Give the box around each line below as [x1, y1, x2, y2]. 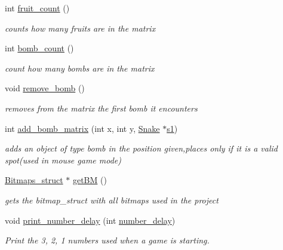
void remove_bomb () [5, 82, 85, 94]
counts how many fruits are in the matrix [5, 21, 156, 34]
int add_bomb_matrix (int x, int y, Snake [5, 122, 160, 134]
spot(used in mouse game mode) [5, 153, 122, 166]
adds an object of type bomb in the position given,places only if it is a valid [5, 142, 278, 155]
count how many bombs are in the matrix [5, 61, 155, 74]
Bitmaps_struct [5, 174, 63, 186]
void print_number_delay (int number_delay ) [5, 214, 176, 226]
